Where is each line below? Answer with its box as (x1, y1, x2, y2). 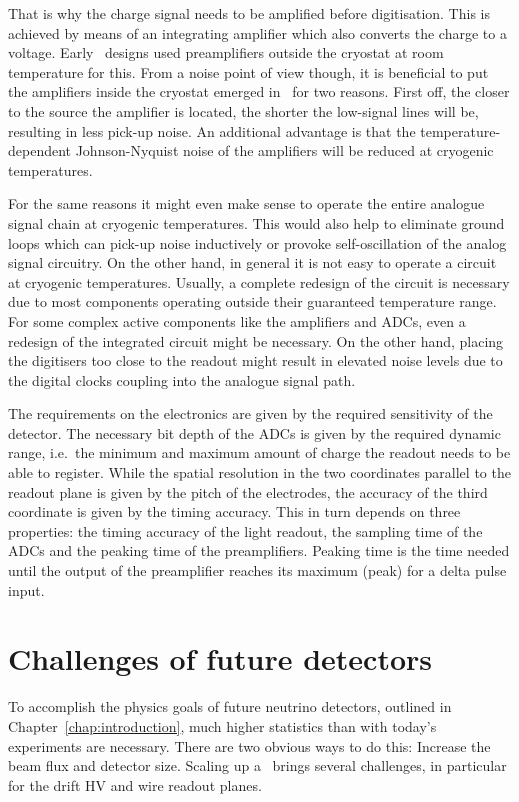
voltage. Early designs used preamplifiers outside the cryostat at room (8, 42, 444, 63)
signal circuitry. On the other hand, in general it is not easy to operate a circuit (8, 252, 497, 273)
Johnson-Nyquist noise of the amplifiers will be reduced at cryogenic (75, 140, 494, 161)
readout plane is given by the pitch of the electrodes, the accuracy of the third (8, 481, 488, 502)
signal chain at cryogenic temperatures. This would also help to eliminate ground (8, 212, 505, 233)
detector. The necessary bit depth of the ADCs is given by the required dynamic (8, 422, 501, 443)
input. (8, 579, 45, 600)
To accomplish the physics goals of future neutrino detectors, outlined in (8, 696, 452, 717)
